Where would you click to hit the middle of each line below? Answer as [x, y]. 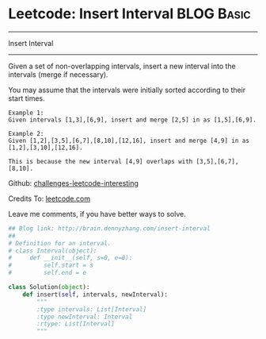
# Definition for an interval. [60, 243]
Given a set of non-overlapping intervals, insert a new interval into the [122, 66]
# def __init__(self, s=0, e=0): [70, 258]
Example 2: [26, 133]
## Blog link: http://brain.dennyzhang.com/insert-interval [110, 228]
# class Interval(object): [53, 251]
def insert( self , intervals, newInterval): [95, 295]
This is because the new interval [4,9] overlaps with [101, 161]
